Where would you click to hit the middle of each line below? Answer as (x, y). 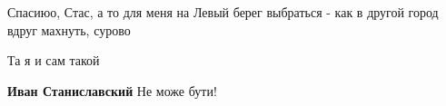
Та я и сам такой (54, 60)
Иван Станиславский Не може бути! (112, 90)
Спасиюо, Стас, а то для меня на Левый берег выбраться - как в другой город (223, 12)
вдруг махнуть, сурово (69, 29)
